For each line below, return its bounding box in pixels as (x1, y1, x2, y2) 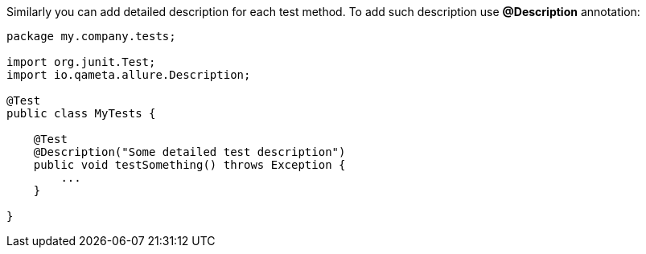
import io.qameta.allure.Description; (6, 68, 251, 81)
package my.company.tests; (6, 30, 176, 43)
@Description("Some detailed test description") (33, 145, 346, 158)
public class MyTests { (6, 107, 156, 120)
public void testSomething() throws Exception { (33, 158, 346, 171)
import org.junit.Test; (6, 55, 156, 68)
